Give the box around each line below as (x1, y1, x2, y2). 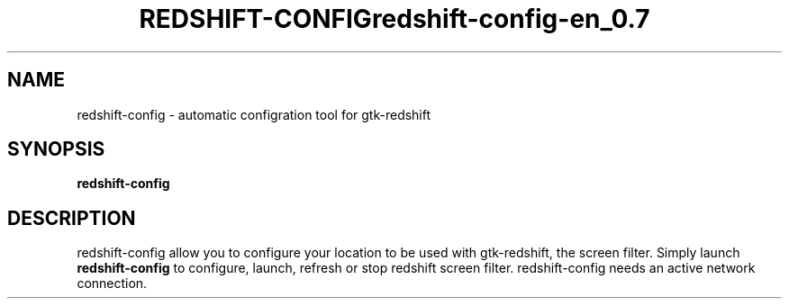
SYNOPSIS (7, 138, 105, 161)
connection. (77, 275, 148, 292)
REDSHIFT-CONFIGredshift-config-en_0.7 (139, 4, 650, 34)
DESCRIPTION (7, 206, 136, 229)
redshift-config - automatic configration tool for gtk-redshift (77, 106, 431, 122)
